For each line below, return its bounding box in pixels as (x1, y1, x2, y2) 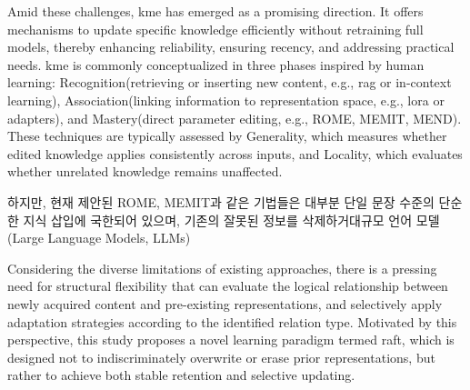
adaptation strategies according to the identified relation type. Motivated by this (7, 312, 457, 331)
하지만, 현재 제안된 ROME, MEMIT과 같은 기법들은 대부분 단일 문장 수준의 (7, 192, 435, 211)
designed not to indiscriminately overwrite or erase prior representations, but (7, 347, 435, 366)
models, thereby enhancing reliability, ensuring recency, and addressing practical (7, 37, 455, 56)
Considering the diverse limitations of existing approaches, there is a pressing (7, 258, 437, 277)
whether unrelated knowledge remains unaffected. (7, 162, 283, 181)
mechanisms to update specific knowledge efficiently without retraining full (7, 19, 424, 38)
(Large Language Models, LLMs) (7, 228, 191, 247)
